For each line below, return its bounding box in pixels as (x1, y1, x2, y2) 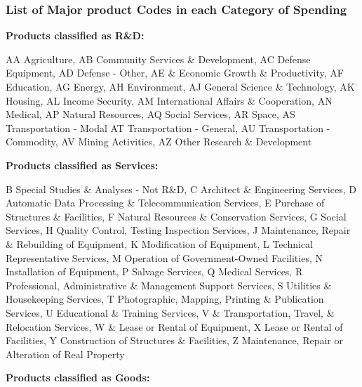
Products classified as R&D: (6, 28, 145, 43)
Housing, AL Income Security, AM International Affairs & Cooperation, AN (6, 93, 333, 107)
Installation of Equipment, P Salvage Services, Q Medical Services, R (6, 264, 303, 279)
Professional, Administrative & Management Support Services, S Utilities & (6, 277, 332, 292)
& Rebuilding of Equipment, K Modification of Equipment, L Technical (6, 236, 313, 251)
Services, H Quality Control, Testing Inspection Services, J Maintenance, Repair (6, 223, 351, 237)
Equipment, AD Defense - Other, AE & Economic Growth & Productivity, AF (6, 65, 344, 80)
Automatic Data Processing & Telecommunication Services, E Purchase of (6, 195, 325, 210)
